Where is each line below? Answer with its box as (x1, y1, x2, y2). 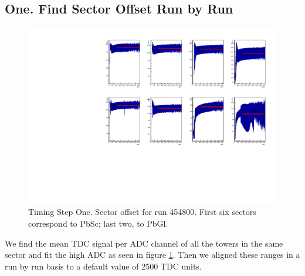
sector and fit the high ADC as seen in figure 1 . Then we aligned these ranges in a (5, 248, 300, 261)
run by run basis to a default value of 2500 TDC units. (5, 260, 202, 272)
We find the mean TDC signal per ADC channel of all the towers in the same (5, 237, 283, 249)
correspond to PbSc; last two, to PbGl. (28, 217, 168, 230)
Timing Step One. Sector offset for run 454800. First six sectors (28, 206, 256, 218)
